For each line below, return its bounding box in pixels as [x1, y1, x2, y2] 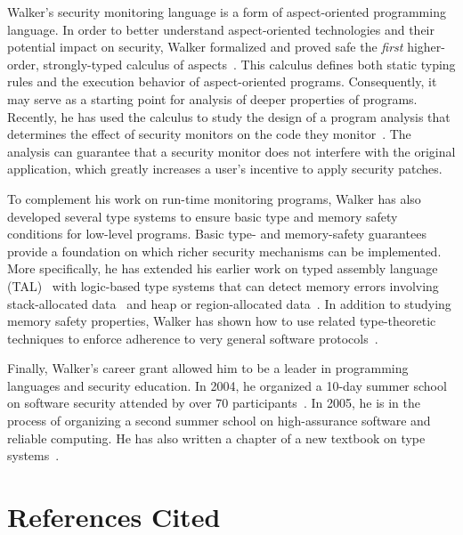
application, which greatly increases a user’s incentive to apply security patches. [7, 159, 443, 178]
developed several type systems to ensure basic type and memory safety [7, 207, 398, 225]
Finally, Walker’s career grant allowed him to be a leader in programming [7, 359, 409, 377]
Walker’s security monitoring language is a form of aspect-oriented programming [7, 3, 446, 20]
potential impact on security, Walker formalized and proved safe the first [7, 37, 403, 56]
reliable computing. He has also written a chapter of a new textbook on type [7, 428, 426, 447]
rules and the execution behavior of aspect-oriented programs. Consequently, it [7, 72, 437, 91]
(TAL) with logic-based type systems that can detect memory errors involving [7, 276, 439, 295]
